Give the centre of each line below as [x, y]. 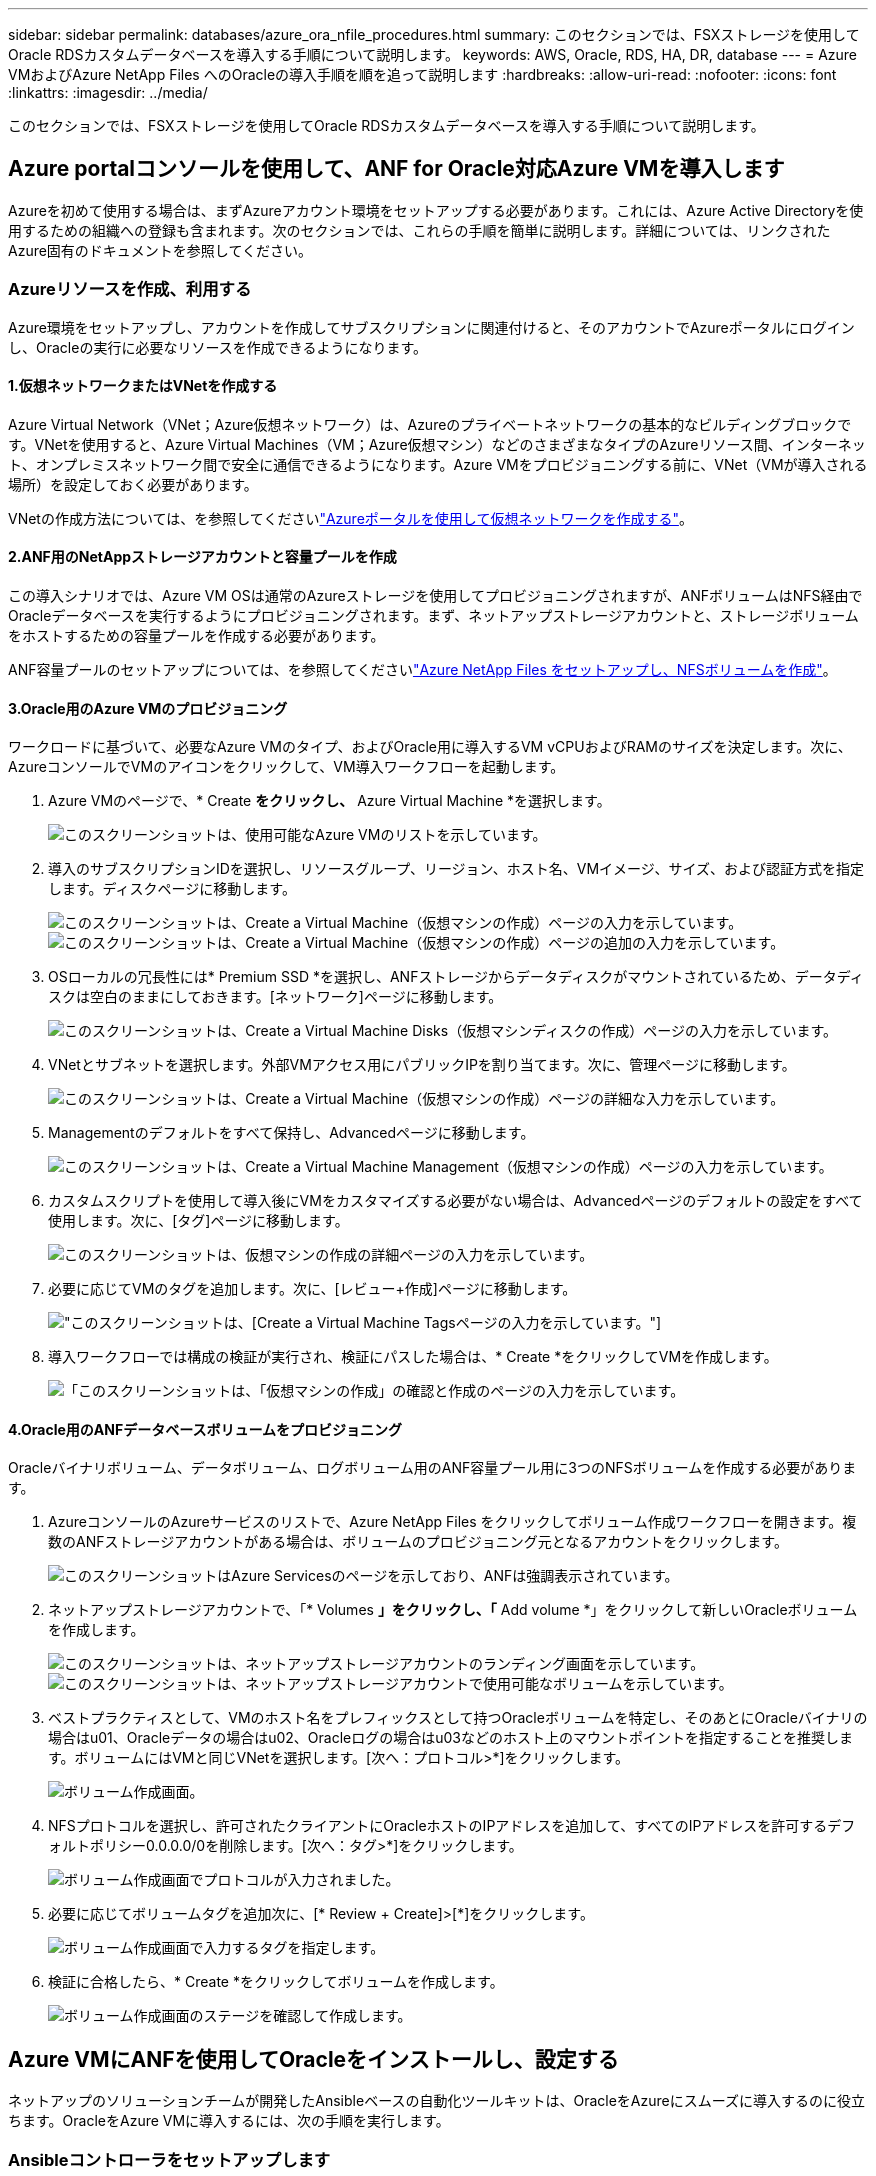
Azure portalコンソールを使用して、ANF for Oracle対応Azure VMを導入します [396, 169]
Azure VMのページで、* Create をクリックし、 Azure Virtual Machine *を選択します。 [329, 801]
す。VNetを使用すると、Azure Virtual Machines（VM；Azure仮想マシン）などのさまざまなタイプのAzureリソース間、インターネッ [437, 444]
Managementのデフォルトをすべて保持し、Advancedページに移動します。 [291, 1133]
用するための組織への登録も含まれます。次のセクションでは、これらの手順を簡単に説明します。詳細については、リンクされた [419, 230]
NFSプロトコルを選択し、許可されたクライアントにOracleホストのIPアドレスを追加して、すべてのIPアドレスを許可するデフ [452, 1826]
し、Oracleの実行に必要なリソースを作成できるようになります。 [218, 347]
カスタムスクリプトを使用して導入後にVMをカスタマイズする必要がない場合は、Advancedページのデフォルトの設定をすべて [455, 1201]
